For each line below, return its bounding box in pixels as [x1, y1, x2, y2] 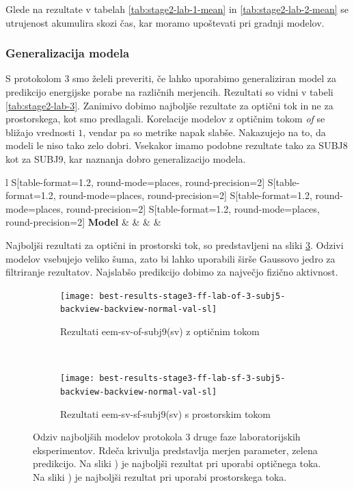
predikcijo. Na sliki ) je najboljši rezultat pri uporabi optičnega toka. [33, 456, 321, 471]
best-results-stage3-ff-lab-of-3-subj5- [99, 291, 286, 301]
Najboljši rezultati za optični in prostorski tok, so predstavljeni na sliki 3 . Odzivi [5, 237, 344, 252]
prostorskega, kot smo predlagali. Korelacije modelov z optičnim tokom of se [5, 111, 325, 126]
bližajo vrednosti [5, 124, 75, 139]
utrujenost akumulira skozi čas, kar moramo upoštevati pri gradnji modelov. [5, 15, 325, 29]
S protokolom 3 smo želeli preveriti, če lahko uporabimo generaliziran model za [5, 71, 337, 85]
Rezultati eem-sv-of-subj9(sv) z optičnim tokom [60, 324, 260, 339]
